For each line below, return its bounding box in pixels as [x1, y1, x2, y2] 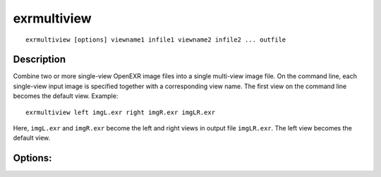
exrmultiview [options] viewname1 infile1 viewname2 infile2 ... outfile [25, 35, 286, 44]
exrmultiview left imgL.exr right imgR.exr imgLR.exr [25, 108, 215, 116]
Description [13, 54, 66, 66]
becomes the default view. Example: [13, 92, 119, 100]
